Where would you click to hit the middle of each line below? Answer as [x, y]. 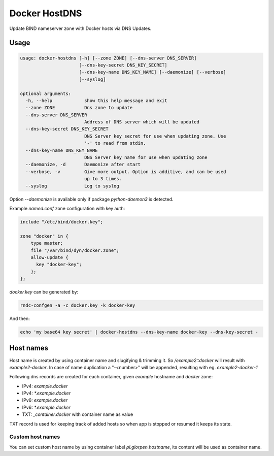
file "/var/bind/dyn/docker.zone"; [75, 250]
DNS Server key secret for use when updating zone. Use [155, 136]
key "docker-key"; [59, 265]
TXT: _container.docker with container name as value [78, 414]
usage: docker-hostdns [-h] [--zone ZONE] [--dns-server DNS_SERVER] [108, 58]
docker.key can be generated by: [44, 292]
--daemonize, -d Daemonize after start [83, 165]
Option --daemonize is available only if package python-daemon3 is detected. [91, 199]
